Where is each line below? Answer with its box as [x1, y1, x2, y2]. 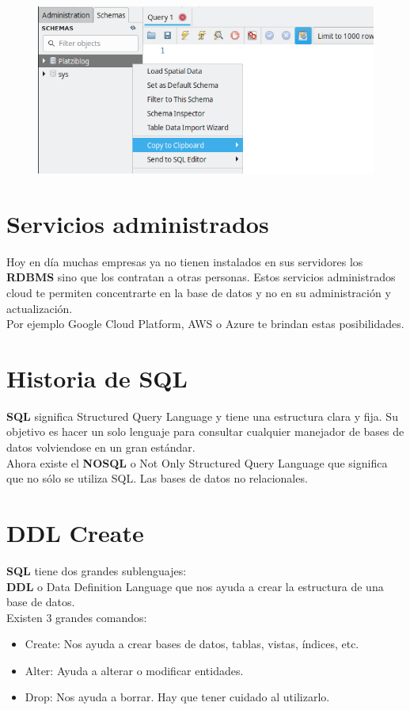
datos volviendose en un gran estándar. [6, 439, 196, 455]
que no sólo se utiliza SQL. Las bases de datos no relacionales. [6, 470, 308, 487]
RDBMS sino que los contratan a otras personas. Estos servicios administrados [6, 269, 396, 285]
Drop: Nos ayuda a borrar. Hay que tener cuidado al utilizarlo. [25, 689, 330, 705]
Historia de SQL [6, 361, 188, 394]
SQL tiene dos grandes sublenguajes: [6, 562, 187, 578]
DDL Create [6, 516, 144, 548]
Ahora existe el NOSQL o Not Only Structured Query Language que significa [6, 454, 388, 471]
